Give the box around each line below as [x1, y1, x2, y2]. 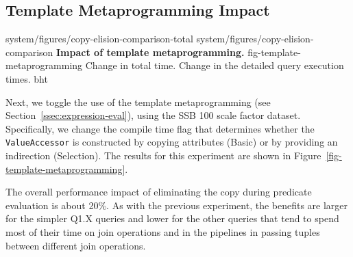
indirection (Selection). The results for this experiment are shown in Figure [5, 148, 321, 163]
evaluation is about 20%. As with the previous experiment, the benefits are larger [5, 198, 348, 212]
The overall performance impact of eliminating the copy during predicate [5, 185, 312, 199]
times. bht [5, 71, 48, 85]
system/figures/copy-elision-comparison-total [5, 31, 193, 46]
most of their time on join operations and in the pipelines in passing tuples [5, 224, 320, 239]
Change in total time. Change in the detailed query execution [85, 58, 344, 72]
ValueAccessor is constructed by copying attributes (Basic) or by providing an [5, 135, 338, 149]
